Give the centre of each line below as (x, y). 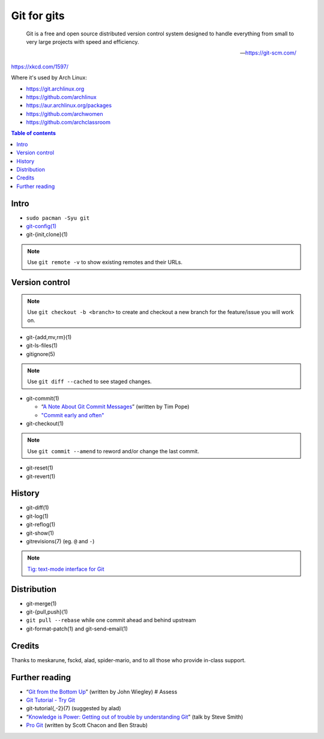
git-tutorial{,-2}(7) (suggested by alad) (73, 708)
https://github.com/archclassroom (68, 122)
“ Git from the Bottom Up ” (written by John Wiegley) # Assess (102, 692)
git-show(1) (40, 533)
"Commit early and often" (73, 415)
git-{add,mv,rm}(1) (49, 337)
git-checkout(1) (45, 423)
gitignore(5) (40, 354)
